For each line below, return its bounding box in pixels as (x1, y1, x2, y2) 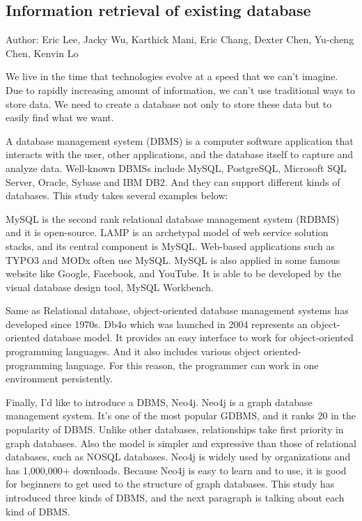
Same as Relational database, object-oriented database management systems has (6, 303, 349, 318)
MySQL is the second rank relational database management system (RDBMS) (6, 211, 340, 226)
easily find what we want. (6, 110, 114, 125)
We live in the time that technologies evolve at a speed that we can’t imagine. (6, 69, 338, 84)
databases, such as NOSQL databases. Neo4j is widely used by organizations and (6, 449, 351, 464)
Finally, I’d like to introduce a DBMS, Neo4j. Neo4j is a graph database (6, 394, 313, 409)
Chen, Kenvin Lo (6, 45, 79, 60)
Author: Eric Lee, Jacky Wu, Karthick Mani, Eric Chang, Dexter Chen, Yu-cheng (6, 32, 354, 47)
